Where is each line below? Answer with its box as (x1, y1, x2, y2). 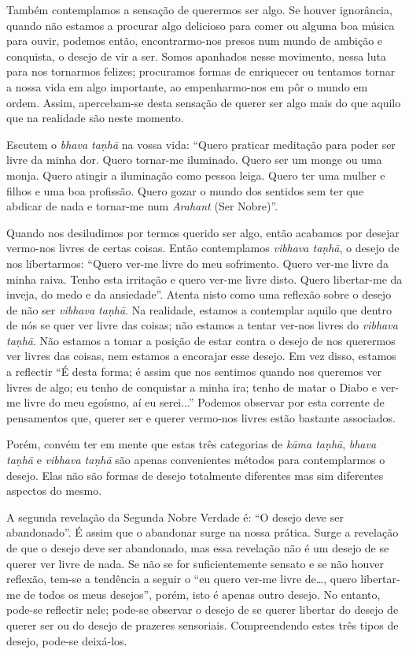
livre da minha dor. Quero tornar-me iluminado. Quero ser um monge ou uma (6, 151, 382, 168)
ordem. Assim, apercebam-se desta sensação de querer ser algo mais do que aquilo (6, 94, 401, 110)
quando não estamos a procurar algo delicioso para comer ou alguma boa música (6, 17, 395, 33)
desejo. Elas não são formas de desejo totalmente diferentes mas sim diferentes (6, 466, 384, 483)
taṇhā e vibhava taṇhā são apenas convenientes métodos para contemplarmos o (6, 451, 385, 468)
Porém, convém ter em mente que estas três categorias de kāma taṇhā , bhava (6, 436, 377, 452)
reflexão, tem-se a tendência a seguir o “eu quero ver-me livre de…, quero (6, 570, 357, 587)
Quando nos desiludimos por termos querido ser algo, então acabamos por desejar (6, 224, 400, 240)
